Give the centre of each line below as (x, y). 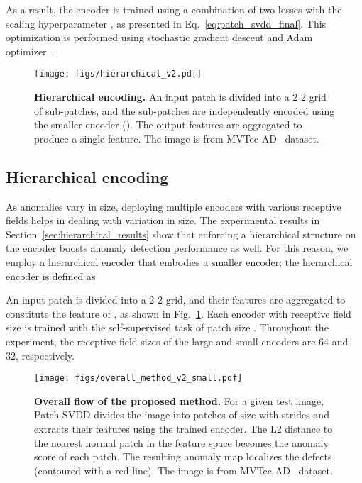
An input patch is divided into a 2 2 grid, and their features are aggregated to (176, 300)
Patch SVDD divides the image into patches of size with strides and (182, 415)
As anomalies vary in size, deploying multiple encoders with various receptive (174, 206)
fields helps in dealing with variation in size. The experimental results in (163, 220)
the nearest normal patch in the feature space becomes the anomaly (181, 442)
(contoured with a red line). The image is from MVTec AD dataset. (183, 470)
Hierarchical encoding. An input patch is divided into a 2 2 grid (180, 97)
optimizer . (30, 51)
